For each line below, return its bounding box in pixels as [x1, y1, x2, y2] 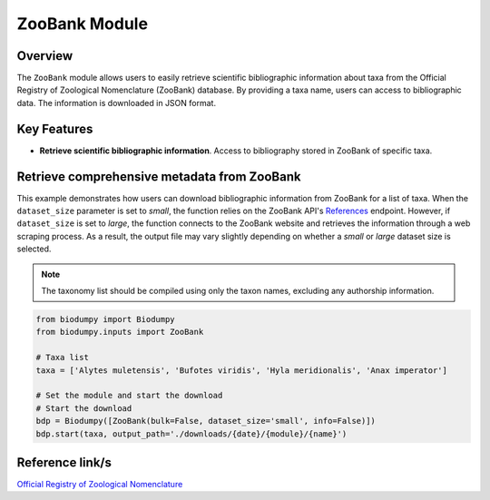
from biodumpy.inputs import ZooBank [35, 327, 204, 338]
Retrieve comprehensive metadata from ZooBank [16, 169, 301, 184]
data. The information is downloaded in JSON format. [16, 97, 217, 108]
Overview [16, 48, 73, 64]
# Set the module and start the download [35, 390, 223, 401]
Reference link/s [16, 455, 113, 470]
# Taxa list [35, 352, 90, 363]
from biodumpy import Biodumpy [35, 314, 176, 324]
